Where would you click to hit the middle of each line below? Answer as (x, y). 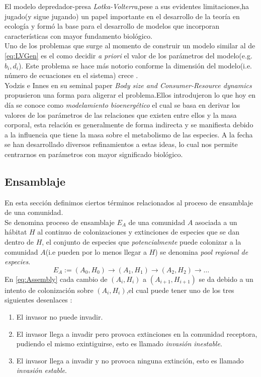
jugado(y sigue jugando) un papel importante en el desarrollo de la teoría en (122, 16)
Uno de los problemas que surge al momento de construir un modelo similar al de (130, 46)
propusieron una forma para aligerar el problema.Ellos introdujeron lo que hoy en (130, 95)
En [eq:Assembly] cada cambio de (56, 279)
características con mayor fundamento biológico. (78, 35)
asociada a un (216, 222)
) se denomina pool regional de (202, 251)
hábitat (16, 232)
